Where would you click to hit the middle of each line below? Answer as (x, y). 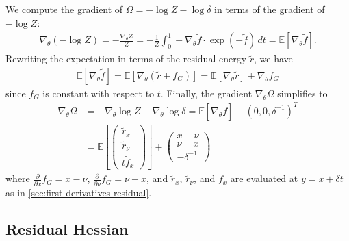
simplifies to (302, 93)
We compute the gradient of (64, 9)
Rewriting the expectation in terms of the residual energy (126, 59)
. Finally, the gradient (206, 93)
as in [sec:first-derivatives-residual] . (79, 192)
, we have (273, 59)
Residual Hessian (67, 229)
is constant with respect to (99, 93)
